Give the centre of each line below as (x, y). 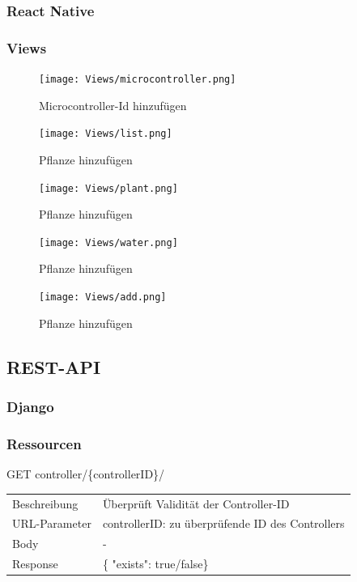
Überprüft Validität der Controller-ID (196, 503)
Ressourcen (44, 443)
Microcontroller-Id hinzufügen (113, 105)
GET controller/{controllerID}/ (86, 474)
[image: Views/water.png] (108, 242)
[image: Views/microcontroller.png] (138, 80)
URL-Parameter (52, 523)
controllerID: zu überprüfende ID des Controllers (223, 523)
